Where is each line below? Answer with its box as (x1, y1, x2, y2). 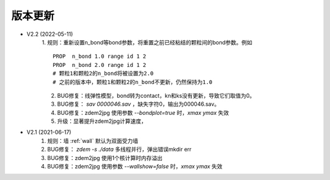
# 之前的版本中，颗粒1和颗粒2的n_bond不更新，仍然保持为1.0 (53, 78, 213, 85)
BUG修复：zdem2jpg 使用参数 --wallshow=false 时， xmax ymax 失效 (47, 163, 223, 170)
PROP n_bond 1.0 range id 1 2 (53, 53, 147, 60)
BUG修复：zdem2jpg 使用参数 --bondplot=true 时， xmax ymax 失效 (57, 109, 229, 116)
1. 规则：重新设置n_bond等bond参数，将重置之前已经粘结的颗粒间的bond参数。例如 (42, 38, 253, 46)
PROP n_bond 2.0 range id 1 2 (53, 61, 147, 68)
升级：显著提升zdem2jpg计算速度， (57, 117, 147, 125)
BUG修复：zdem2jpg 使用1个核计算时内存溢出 (47, 154, 163, 161)
